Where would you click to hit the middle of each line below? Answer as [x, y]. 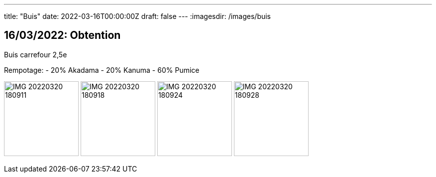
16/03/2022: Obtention [62, 35]
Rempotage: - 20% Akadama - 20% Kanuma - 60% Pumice [102, 70]
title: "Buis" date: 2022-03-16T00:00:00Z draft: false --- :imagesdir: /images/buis [138, 16]
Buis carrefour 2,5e [36, 54]
